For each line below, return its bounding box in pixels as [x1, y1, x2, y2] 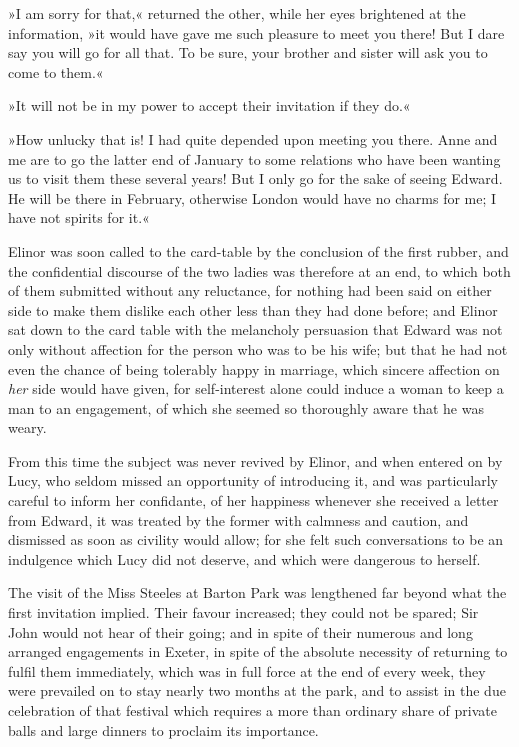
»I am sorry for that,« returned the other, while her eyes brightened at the [8, 3, 466, 23]
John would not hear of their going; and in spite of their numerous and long [8, 621, 473, 642]
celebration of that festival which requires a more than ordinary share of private [8, 700, 498, 720]
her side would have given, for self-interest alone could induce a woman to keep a [8, 378, 504, 399]
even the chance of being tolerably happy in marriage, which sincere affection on [8, 358, 500, 379]
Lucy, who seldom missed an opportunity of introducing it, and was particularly [8, 470, 498, 491]
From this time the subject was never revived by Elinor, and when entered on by [8, 450, 503, 471]
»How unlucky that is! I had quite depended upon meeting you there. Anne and [8, 128, 498, 149]
